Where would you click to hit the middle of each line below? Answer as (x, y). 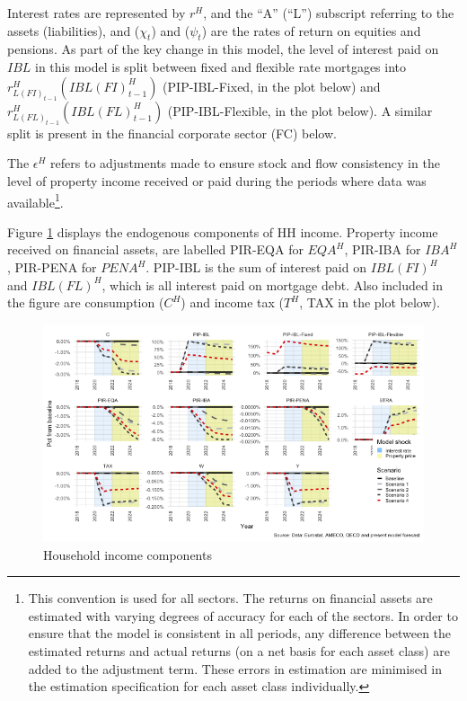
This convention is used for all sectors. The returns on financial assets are (230, 598)
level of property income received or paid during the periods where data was (217, 180)
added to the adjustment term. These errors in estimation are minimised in (235, 668)
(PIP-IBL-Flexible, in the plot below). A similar (300, 110)
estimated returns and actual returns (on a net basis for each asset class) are (239, 651)
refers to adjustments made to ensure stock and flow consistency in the (245, 163)
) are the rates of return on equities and (311, 30)
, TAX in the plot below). (370, 302)
